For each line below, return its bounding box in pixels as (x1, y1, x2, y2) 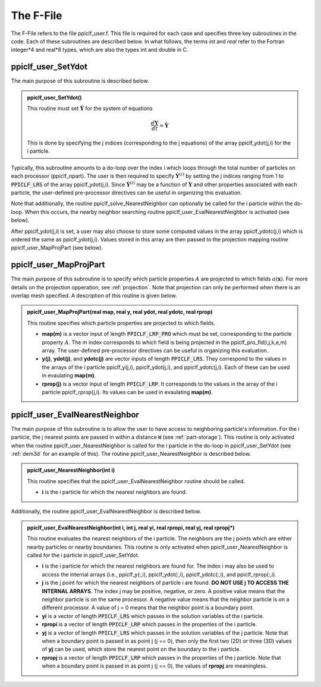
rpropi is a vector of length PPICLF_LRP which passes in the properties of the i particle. (42, 621, 257, 628)
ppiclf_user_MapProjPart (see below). (11, 244, 103, 251)
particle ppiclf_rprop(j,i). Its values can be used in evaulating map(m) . (42, 388, 213, 395)
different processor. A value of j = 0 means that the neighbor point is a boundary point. (42, 604, 254, 612)
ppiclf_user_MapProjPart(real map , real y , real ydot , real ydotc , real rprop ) (27, 308, 213, 316)
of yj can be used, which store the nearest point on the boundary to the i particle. (42, 645, 241, 653)
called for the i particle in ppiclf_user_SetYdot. (27, 552, 140, 559)
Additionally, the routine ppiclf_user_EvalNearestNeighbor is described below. (11, 508, 202, 515)
